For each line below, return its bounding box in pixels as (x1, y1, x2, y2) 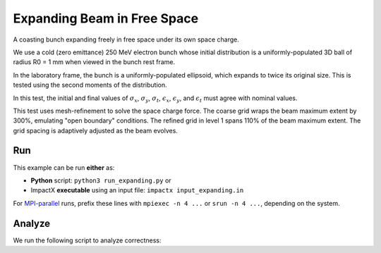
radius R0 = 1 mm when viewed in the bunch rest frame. (13, 58, 176, 66)
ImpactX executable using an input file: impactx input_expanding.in (30, 186, 244, 195)
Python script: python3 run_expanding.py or (30, 176, 172, 185)
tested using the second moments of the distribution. (13, 81, 167, 90)
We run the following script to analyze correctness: (13, 236, 162, 245)
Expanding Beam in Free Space (13, 11, 199, 26)
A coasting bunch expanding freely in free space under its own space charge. (13, 35, 239, 44)
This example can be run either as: (13, 163, 115, 172)
